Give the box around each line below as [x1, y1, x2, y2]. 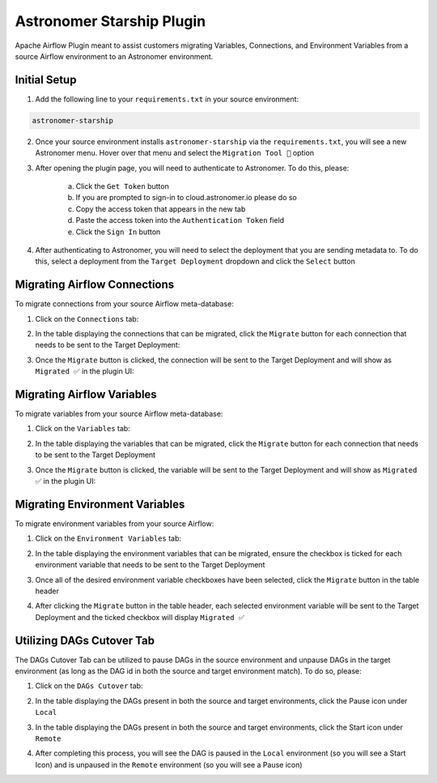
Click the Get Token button [75, 181, 169, 190]
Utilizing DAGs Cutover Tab [15, 633, 155, 648]
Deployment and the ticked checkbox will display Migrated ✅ [35, 612, 245, 622]
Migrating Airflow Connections [15, 278, 175, 292]
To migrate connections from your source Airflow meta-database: [15, 299, 234, 309]
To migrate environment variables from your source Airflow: [15, 519, 214, 528]
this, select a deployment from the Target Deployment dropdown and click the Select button [35, 256, 355, 267]
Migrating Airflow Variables [15, 387, 157, 401]
